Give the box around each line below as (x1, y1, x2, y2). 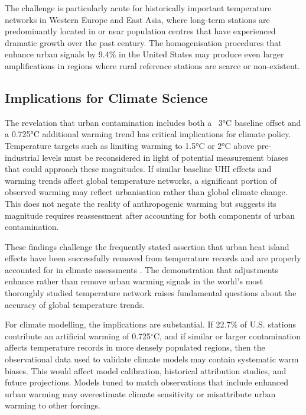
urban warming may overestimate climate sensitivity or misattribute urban (5, 387, 276, 400)
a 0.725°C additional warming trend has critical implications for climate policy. (5, 128, 291, 140)
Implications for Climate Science (5, 88, 208, 106)
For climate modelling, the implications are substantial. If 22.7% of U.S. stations (5, 318, 297, 330)
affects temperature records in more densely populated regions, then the (5, 341, 265, 354)
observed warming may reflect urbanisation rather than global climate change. (5, 186, 288, 198)
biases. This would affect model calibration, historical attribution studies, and (5, 364, 287, 377)
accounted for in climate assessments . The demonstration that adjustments (5, 263, 279, 275)
